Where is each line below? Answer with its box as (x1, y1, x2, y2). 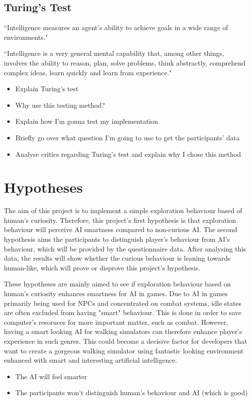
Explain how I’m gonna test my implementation (15, 116, 158, 126)
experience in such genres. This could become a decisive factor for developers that (4, 335, 248, 346)
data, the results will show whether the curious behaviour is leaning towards (4, 253, 231, 263)
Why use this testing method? (15, 100, 105, 110)
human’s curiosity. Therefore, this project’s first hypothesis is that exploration (4, 215, 236, 225)
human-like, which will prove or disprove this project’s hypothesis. (4, 262, 201, 272)
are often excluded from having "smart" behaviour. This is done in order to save (4, 307, 241, 317)
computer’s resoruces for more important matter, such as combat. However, (4, 317, 228, 327)
